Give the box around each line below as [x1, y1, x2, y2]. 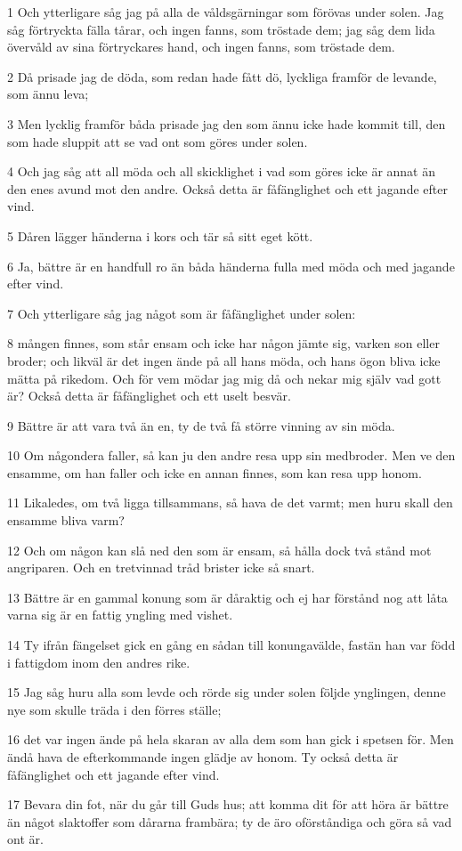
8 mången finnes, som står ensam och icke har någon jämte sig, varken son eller [7, 334, 440, 353]
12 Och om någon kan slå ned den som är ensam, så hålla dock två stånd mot [7, 540, 432, 559]
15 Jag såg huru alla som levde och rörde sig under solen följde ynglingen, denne [7, 683, 446, 701]
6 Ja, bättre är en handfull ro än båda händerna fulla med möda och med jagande [7, 256, 455, 275]
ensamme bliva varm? [7, 511, 125, 530]
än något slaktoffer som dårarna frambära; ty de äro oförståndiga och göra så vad [7, 812, 452, 831]
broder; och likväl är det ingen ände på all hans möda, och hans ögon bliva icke [7, 351, 441, 369]
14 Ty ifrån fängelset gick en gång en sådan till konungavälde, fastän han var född [7, 636, 456, 654]
